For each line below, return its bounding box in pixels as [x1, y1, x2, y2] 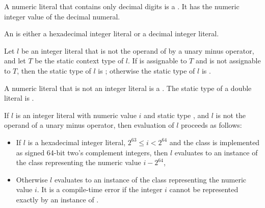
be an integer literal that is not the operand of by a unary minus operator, [21, 45, 254, 56]
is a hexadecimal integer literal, [28, 136, 126, 147]
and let [4, 55, 26, 66]
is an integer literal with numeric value [15, 109, 137, 120]
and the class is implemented [169, 136, 260, 147]
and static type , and [144, 109, 209, 120]
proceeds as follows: [181, 120, 242, 130]
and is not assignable [195, 55, 261, 66]
